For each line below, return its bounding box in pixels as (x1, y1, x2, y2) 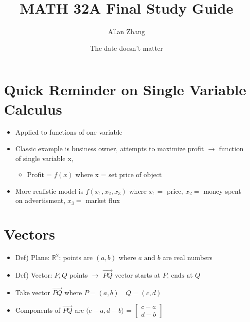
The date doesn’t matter (90, 42, 163, 53)
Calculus (4, 99, 62, 119)
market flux (85, 195, 120, 205)
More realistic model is (15, 185, 84, 196)
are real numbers (162, 252, 213, 262)
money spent (203, 185, 241, 196)
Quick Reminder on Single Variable (4, 80, 247, 100)
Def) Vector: (15, 269, 53, 280)
